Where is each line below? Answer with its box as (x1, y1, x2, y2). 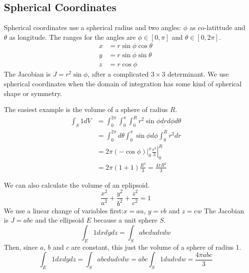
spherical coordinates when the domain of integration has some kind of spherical (4, 79, 242, 89)
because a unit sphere (93, 215, 158, 225)
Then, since (4, 241, 38, 252)
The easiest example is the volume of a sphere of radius (4, 104, 168, 114)
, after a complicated (88, 69, 149, 79)
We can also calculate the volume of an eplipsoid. (4, 179, 150, 190)
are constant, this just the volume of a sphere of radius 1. (71, 241, 241, 252)
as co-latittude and (190, 22, 246, 32)
